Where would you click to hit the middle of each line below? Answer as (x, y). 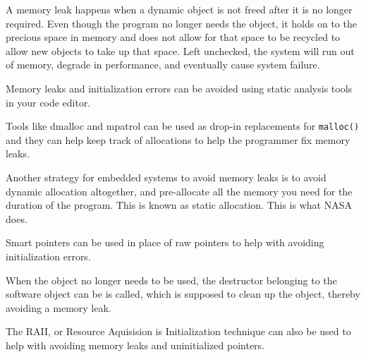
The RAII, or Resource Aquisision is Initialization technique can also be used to (178, 331)
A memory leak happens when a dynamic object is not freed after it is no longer (179, 9)
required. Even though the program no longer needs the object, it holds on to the (181, 23)
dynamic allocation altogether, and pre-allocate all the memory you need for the (179, 191)
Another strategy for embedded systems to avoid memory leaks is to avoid (166, 177)
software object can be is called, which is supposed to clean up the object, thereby (183, 294)
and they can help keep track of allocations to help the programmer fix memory (178, 139)
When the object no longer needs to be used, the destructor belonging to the (171, 280)
